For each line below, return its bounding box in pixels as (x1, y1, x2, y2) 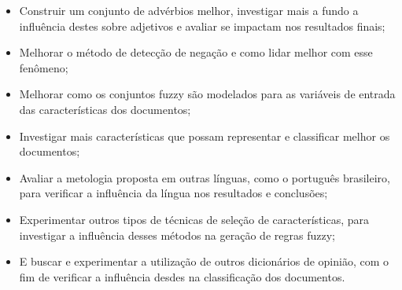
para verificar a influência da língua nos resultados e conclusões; (19, 185, 328, 201)
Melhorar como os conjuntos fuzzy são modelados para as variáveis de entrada (19, 86, 396, 102)
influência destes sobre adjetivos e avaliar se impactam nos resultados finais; (19, 17, 385, 34)
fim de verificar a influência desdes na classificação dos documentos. (19, 268, 345, 284)
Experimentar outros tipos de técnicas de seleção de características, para (19, 211, 369, 227)
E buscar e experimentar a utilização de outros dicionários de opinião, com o (19, 253, 389, 270)
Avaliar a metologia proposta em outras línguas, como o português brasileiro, (19, 169, 390, 185)
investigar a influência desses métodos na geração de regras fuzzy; (19, 226, 335, 243)
